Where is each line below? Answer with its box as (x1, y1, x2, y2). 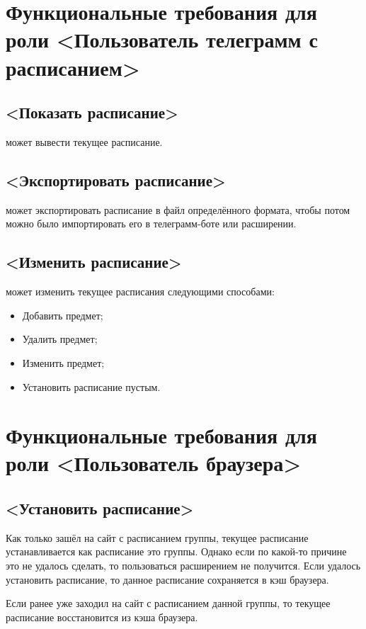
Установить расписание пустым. (22, 379, 161, 394)
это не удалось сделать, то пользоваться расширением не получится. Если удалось (6, 558, 361, 573)
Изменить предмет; (22, 355, 105, 370)
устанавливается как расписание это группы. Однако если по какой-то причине (6, 544, 347, 559)
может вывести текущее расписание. (6, 134, 163, 149)
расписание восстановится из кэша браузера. (6, 609, 198, 624)
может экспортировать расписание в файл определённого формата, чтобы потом (6, 202, 350, 217)
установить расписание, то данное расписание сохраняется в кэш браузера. (6, 572, 329, 586)
